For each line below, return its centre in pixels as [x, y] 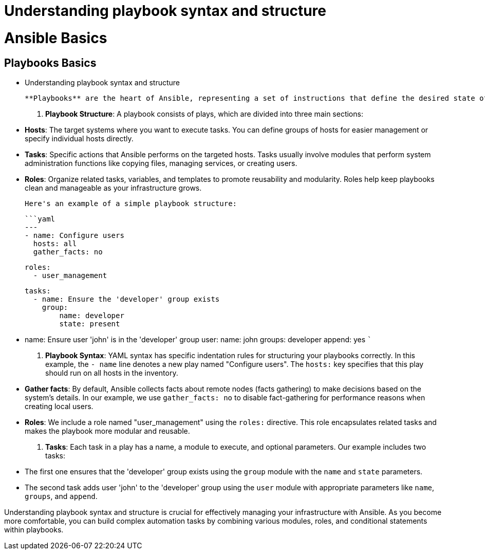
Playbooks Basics [50, 63]
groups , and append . [61, 496]
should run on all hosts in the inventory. [112, 373]
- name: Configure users [74, 235]
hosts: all [55, 243]
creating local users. [59, 406]
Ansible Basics [56, 38]
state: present [90, 324]
